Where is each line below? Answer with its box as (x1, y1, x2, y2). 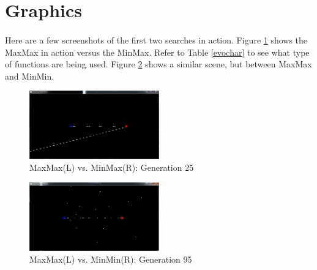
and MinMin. (5, 69, 54, 82)
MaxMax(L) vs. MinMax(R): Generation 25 (29, 161, 194, 174)
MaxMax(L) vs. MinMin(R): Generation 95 (29, 253, 192, 266)
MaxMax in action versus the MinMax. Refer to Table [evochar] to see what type (5, 45, 310, 58)
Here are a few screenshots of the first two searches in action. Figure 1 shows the (5, 33, 308, 46)
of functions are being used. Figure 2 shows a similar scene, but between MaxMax (5, 58, 312, 70)
